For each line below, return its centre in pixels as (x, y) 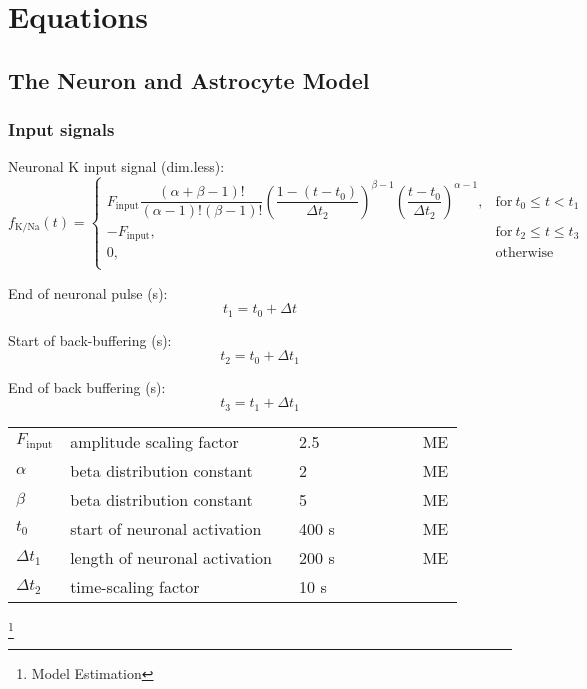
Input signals (61, 129)
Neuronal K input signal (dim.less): (116, 166)
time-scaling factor (135, 586)
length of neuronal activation (171, 557)
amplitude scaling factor (154, 441)
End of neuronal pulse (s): (88, 292)
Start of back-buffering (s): (90, 339)
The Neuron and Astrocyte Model (189, 79)
